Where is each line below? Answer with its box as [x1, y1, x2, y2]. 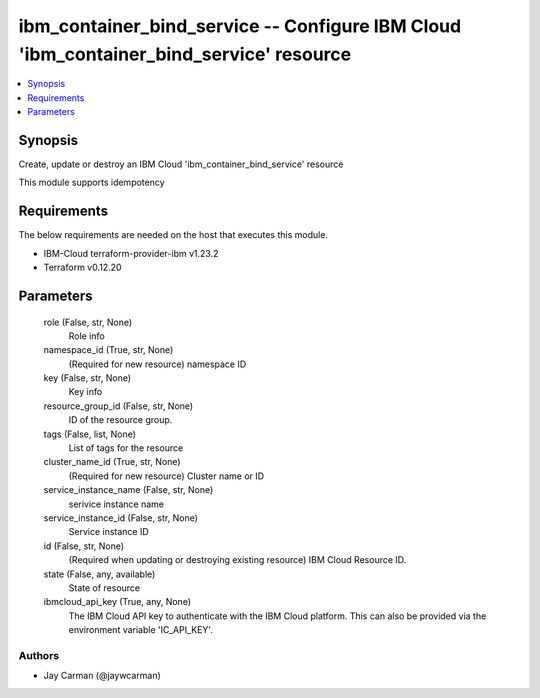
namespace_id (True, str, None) [43, 344, 174, 356]
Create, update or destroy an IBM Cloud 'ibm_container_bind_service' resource [18, 158, 344, 170]
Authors [18, 648, 60, 662]
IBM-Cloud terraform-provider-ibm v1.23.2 [43, 247, 219, 259]
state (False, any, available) [43, 568, 156, 580]
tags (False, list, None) [43, 428, 137, 440]
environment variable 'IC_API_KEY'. [68, 624, 214, 636]
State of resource [68, 581, 141, 594]
